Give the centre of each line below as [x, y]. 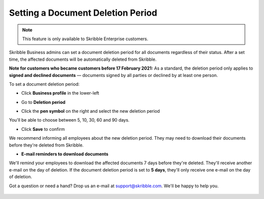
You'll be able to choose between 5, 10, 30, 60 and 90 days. [69, 120]
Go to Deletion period [43, 102]
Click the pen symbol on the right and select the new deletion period [90, 111]
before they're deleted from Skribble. [46, 145]
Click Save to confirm [43, 129]
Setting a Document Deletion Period [83, 13]
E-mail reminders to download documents [65, 154]
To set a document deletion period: [44, 84]
